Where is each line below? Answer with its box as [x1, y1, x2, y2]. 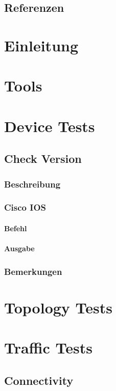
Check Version [4, 151, 82, 166]
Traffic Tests [4, 337, 92, 358]
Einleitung [4, 34, 79, 55]
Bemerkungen [4, 265, 62, 277]
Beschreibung [4, 177, 61, 190]
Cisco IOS [4, 201, 46, 214]
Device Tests [4, 115, 95, 136]
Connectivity [4, 372, 74, 388]
